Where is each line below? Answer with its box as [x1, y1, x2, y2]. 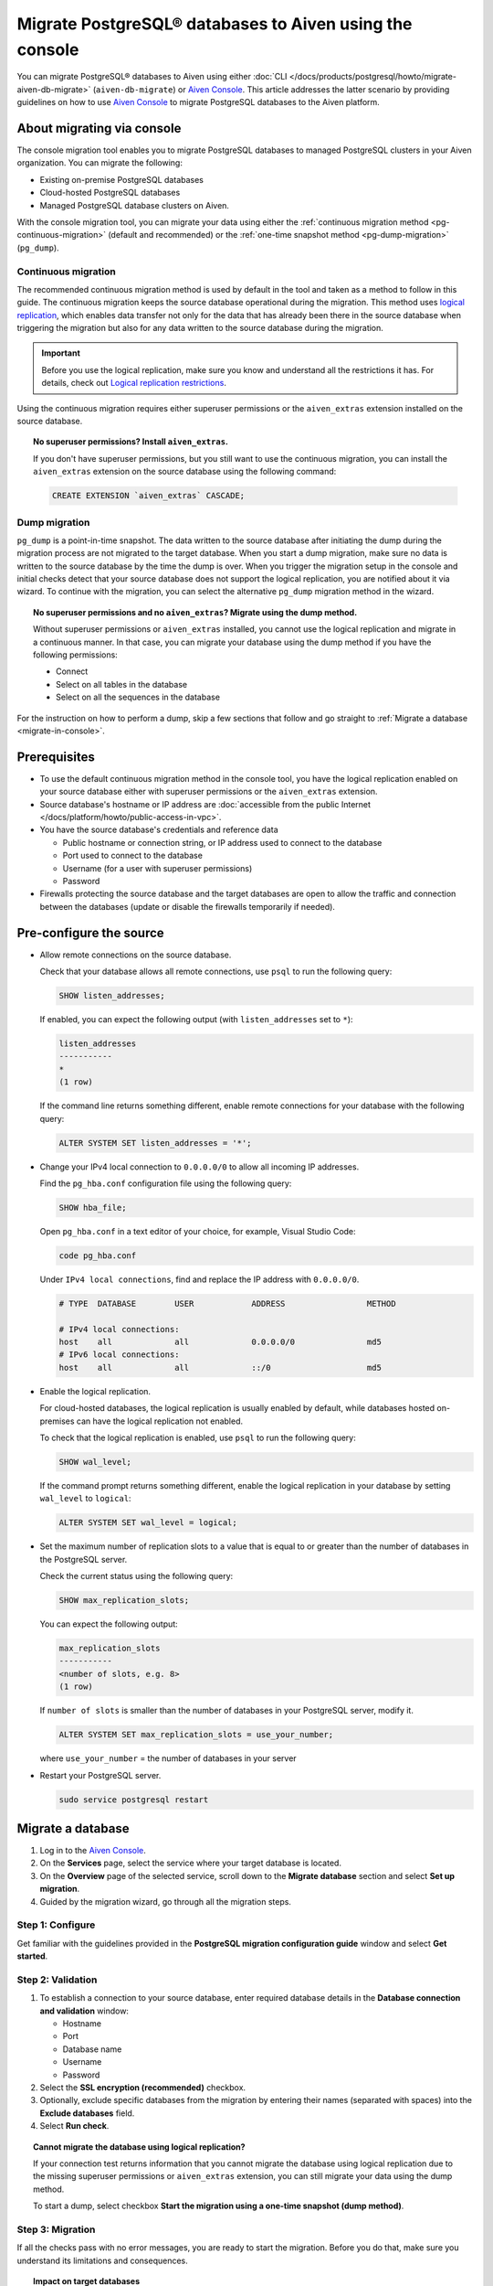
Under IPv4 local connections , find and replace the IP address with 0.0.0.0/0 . [39, 1274, 360, 1285]
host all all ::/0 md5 [58, 1362, 383, 1373]
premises [39, 1415, 75, 1426]
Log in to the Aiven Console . [39, 1845, 146, 1856]
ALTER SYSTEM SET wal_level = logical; [58, 1518, 237, 1528]
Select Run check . [39, 2120, 110, 2131]
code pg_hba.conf [58, 1250, 137, 1261]
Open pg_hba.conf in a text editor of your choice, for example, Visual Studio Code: [39, 1225, 356, 1236]
